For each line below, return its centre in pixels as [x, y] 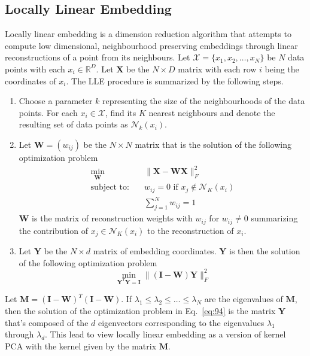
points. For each [48, 112]
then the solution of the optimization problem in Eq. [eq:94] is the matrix [140, 311]
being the [282, 69]
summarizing [274, 218]
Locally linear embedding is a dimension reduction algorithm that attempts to [148, 34]
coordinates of [31, 80]
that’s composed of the [47, 322]
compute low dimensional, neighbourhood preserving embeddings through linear [151, 45]
